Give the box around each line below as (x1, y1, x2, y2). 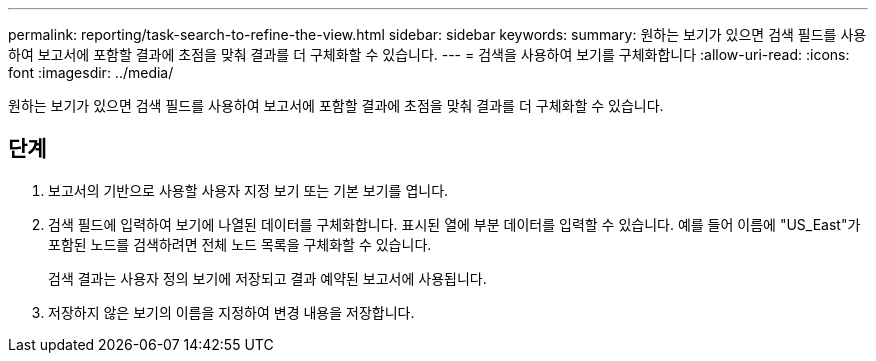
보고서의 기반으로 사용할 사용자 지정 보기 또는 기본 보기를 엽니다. (48, 181, 449, 199)
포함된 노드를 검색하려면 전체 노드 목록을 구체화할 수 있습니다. (48, 235, 432, 253)
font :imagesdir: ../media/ (8, 64, 174, 81)
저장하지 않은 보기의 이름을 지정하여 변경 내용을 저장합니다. (48, 303, 415, 321)
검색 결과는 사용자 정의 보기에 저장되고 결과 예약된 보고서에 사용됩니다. (48, 269, 487, 287)
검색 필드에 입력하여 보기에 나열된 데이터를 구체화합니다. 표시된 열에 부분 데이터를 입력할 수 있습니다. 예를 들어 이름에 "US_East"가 (48, 215, 861, 233)
